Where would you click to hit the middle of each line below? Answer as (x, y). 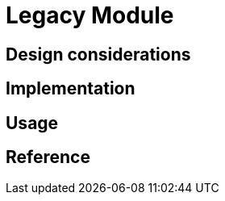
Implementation (71, 89)
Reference (48, 157)
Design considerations (98, 54)
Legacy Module (90, 15)
